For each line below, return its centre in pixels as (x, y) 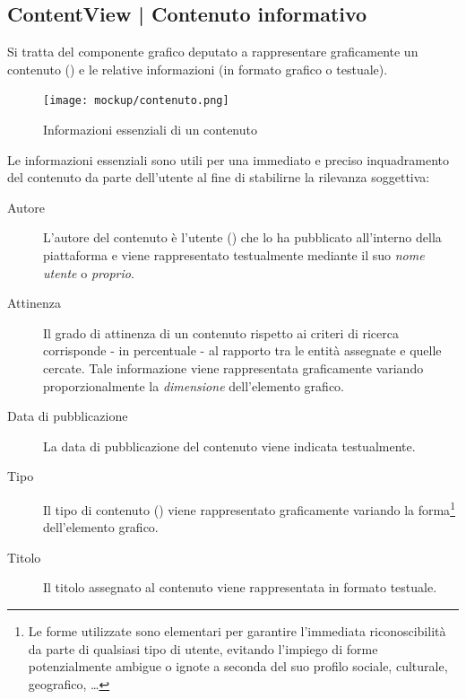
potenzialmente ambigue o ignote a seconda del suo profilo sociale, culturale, (238, 666)
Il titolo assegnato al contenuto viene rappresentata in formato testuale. (240, 587)
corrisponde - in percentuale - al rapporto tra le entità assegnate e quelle (242, 350)
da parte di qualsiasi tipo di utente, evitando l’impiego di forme (203, 648)
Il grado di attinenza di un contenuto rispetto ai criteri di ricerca (221, 332)
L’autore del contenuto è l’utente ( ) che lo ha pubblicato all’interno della (242, 237)
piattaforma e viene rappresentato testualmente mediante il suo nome (234, 255)
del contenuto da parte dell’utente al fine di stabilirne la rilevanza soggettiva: (219, 177)
